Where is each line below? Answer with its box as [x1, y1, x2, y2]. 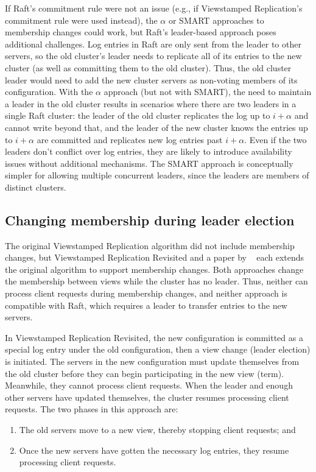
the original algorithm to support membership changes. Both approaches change [5, 262, 304, 275]
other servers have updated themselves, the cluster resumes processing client [5, 390, 289, 403]
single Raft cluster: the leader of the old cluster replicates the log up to [5, 109, 270, 122]
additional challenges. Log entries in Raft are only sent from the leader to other [5, 37, 301, 50]
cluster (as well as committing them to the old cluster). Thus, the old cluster [5, 61, 292, 74]
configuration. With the [5, 85, 93, 98]
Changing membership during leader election [5, 210, 295, 229]
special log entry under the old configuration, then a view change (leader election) [5, 343, 311, 356]
